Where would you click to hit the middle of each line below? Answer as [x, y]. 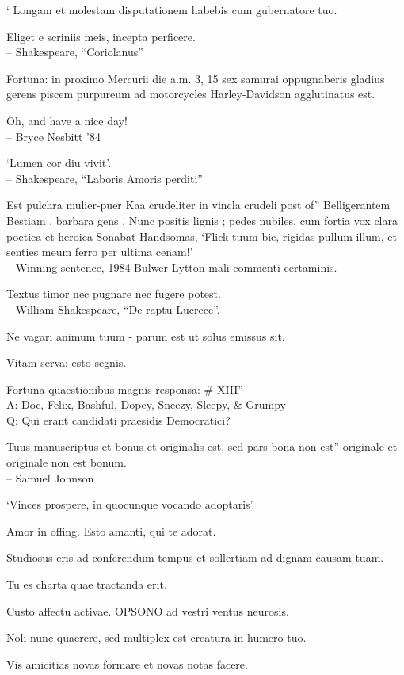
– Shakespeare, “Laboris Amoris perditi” [105, 178]
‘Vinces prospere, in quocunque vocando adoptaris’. [131, 504]
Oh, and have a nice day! [67, 120]
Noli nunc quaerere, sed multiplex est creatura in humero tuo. [156, 637]
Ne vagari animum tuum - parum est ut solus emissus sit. [146, 336]
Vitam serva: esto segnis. [67, 362]
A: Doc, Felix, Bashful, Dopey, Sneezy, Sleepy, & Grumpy [146, 404]
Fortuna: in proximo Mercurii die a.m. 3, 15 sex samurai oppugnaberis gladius [196, 78]
